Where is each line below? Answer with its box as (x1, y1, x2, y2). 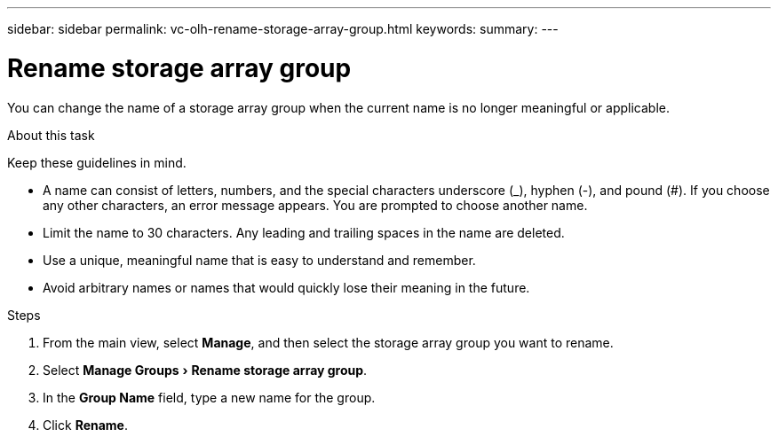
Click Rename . (43, 417, 129, 433)
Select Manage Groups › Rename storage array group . (43, 362, 368, 378)
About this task (7, 127, 95, 143)
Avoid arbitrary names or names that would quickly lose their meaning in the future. (43, 279, 530, 295)
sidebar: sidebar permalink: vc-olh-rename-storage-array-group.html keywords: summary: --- (7, 21, 559, 36)
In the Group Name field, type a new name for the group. (43, 389, 376, 405)
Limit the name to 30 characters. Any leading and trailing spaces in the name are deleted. (43, 224, 565, 240)
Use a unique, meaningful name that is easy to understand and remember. (43, 252, 476, 268)
